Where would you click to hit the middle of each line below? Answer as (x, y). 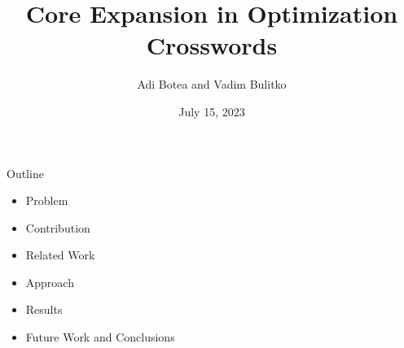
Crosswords (212, 45)
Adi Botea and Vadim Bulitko (212, 84)
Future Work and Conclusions (100, 337)
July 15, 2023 (212, 111)
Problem (47, 200)
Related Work (60, 255)
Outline (25, 173)
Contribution (58, 227)
